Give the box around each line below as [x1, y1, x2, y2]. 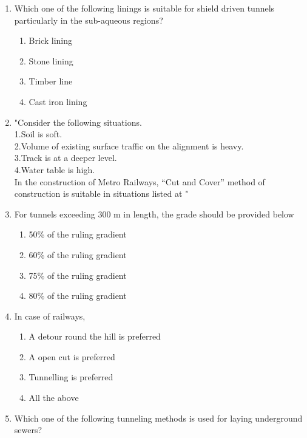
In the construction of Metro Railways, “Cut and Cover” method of [14, 175, 265, 188]
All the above [29, 391, 79, 404]
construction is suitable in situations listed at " [14, 187, 189, 200]
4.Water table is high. [14, 163, 95, 176]
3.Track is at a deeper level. [14, 151, 117, 164]
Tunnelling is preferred [29, 371, 113, 383]
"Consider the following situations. [14, 115, 142, 128]
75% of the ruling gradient [29, 269, 127, 281]
